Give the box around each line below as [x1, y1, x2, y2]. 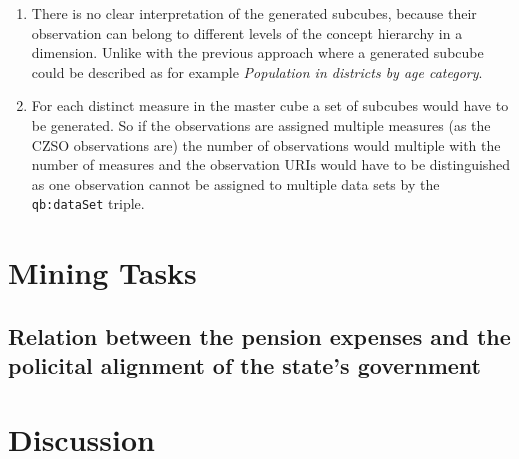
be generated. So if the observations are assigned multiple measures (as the [31, 114, 491, 135]
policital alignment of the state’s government [8, 350, 481, 381]
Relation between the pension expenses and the [8, 320, 511, 351]
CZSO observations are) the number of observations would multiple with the [31, 134, 501, 155]
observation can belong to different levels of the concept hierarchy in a [31, 22, 463, 43]
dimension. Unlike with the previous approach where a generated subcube [31, 42, 484, 63]
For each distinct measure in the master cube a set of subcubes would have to [31, 95, 509, 116]
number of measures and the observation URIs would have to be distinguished [31, 154, 511, 175]
